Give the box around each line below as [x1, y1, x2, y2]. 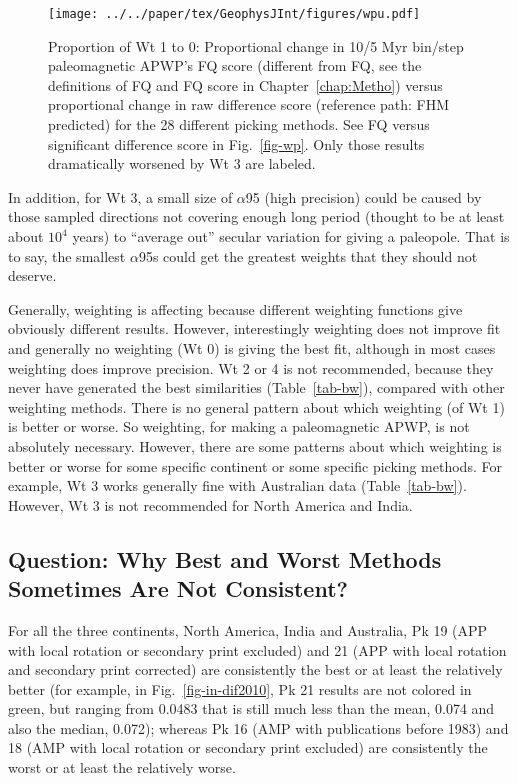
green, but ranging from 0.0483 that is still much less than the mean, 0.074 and [8, 698, 495, 719]
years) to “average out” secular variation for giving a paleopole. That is [72, 226, 510, 246]
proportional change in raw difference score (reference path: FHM [48, 94, 450, 115]
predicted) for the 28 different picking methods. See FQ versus [48, 114, 430, 135]
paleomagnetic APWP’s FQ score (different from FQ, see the [48, 55, 422, 76]
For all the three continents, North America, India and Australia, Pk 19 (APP [8, 619, 488, 640]
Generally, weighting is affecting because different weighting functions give [8, 298, 463, 319]
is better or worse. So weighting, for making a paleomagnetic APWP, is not [8, 416, 470, 437]
